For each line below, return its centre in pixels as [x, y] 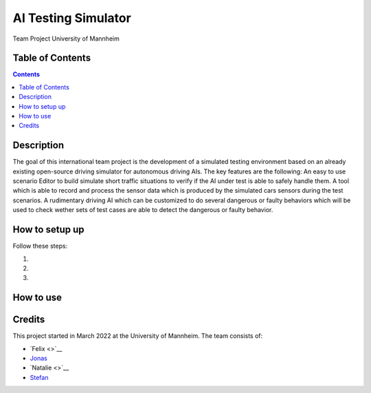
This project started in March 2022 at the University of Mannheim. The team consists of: [138, 336]
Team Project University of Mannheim [66, 39]
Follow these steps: [40, 246]
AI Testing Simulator [72, 18]
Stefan [39, 377]
